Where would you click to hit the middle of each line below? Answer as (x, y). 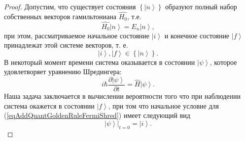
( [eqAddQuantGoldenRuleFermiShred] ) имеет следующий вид (97, 115)
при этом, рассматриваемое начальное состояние (77, 35)
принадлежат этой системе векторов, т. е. (66, 45)
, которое (223, 62)
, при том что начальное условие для (163, 105)
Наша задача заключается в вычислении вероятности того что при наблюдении (122, 96)
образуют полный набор (201, 6)
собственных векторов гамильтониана (60, 16)
